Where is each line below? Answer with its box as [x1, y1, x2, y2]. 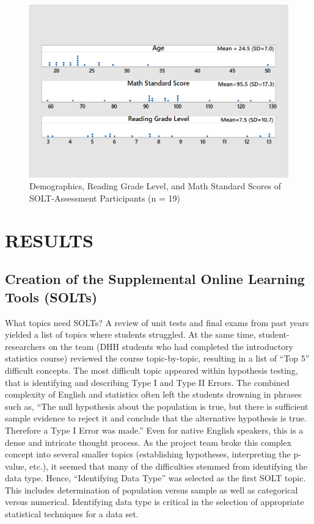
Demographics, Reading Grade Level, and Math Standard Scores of [29, 180, 282, 192]
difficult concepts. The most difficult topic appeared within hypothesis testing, [5, 363, 298, 376]
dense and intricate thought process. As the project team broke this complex [5, 435, 292, 448]
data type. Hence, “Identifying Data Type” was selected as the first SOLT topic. [5, 471, 306, 484]
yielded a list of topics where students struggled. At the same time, [5, 328, 256, 341]
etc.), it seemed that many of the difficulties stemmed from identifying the [29, 459, 307, 472]
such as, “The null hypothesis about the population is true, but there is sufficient [5, 399, 309, 412]
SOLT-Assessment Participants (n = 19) [29, 192, 180, 205]
